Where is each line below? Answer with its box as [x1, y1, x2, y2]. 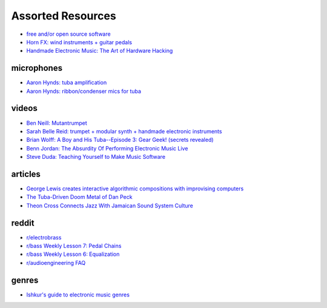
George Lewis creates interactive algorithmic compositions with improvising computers [26, 185, 244, 192]
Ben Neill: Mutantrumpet [26, 119, 87, 127]
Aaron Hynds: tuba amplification [26, 79, 107, 86]
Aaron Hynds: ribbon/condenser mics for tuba [26, 87, 142, 95]
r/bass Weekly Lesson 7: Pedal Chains [26, 243, 122, 250]
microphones [11, 63, 63, 73]
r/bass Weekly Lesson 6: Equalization [26, 250, 120, 258]
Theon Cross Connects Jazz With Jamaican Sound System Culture [26, 202, 194, 209]
